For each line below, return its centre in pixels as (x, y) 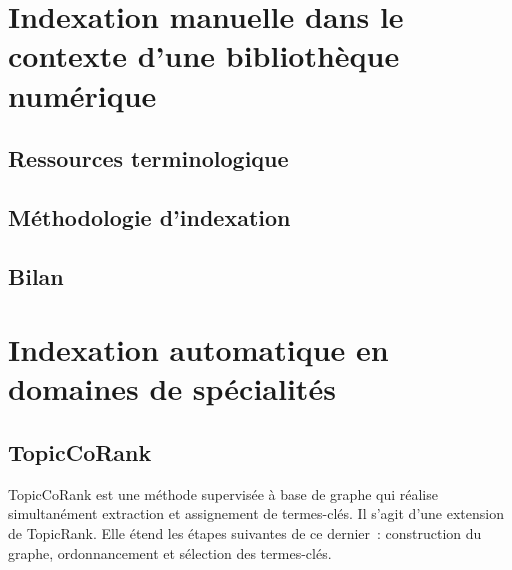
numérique (82, 94)
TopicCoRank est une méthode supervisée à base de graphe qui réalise (223, 493)
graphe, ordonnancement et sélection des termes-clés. (170, 552)
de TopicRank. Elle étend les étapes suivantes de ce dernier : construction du (245, 533)
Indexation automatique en (198, 349)
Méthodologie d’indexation (149, 216)
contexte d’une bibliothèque (204, 55)
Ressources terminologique (148, 158)
